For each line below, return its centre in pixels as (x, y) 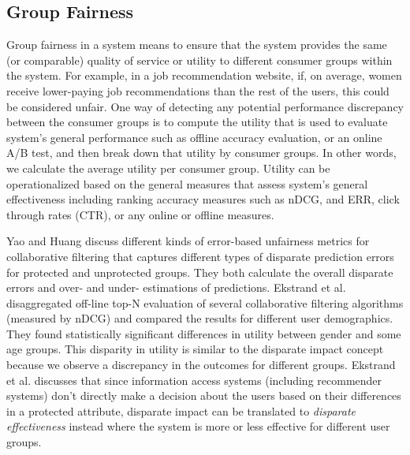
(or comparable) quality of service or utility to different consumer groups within (199, 60)
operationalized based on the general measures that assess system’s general (187, 183)
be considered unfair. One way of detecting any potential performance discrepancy (205, 106)
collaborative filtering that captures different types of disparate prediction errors (200, 256)
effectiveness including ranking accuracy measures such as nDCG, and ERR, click (203, 199)
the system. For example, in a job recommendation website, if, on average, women (204, 75)
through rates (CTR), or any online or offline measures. (140, 214)
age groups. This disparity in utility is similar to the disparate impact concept (195, 349)
